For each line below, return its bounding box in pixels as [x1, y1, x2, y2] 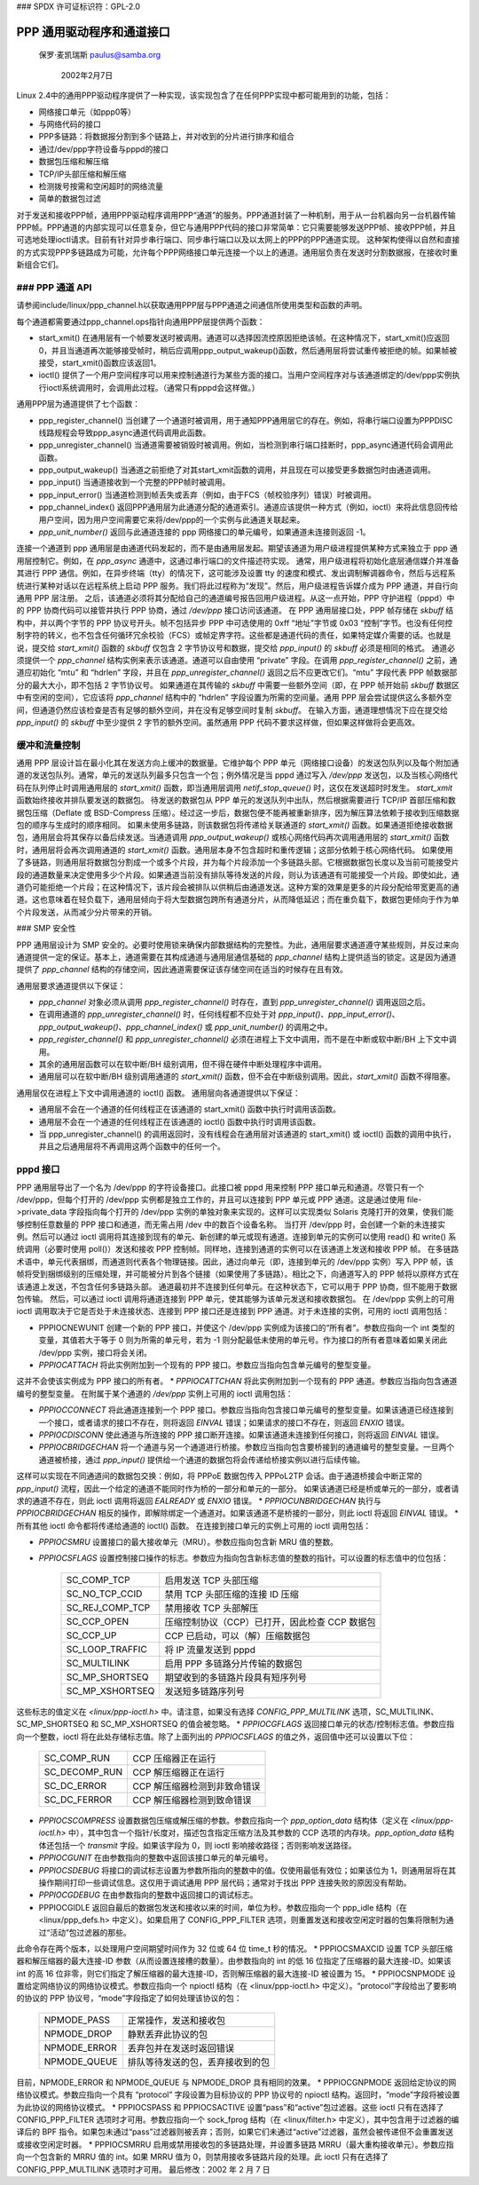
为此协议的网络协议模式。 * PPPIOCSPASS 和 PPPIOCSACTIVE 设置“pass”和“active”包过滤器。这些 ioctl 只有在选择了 [16, 2102, 444, 2112]
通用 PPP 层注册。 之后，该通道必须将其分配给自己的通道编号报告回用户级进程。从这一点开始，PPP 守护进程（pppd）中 [16, 593, 455, 603]
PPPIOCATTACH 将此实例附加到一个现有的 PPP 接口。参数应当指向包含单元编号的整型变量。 [38, 1359, 376, 1370]
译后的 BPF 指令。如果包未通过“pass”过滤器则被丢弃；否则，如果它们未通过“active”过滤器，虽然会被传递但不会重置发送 [16, 2126, 454, 2137]
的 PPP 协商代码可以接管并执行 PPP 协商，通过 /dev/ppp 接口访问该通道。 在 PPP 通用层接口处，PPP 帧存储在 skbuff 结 [16, 605, 454, 616]
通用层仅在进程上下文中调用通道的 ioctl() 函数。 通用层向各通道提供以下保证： [16, 1088, 301, 1098]
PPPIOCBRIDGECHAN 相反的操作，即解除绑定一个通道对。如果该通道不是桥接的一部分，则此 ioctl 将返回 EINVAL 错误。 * [16, 1508, 459, 1518]
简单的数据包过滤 [38, 194, 101, 204]
